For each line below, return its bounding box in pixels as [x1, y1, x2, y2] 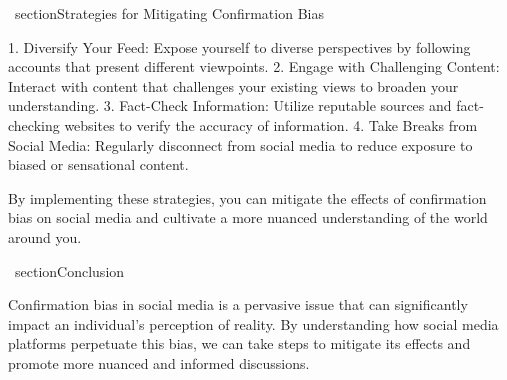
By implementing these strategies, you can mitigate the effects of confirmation [8, 187, 487, 208]
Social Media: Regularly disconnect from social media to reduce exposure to [8, 134, 473, 155]
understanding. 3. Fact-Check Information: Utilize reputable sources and [8, 95, 452, 116]
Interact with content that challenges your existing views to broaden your [8, 75, 459, 96]
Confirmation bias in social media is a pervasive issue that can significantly [8, 294, 468, 315]
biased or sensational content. [8, 154, 189, 175]
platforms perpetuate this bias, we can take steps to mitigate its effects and [8, 333, 471, 354]
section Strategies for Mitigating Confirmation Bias [14, 3, 324, 23]
